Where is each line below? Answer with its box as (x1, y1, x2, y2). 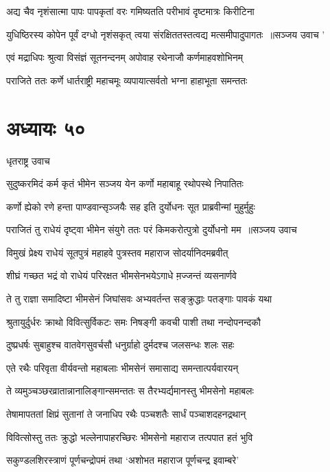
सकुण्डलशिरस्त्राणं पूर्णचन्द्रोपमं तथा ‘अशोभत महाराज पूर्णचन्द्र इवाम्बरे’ (6, 453, 239, 467)
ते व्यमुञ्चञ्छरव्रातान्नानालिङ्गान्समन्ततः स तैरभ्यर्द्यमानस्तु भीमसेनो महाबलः (6, 383, 254, 398)
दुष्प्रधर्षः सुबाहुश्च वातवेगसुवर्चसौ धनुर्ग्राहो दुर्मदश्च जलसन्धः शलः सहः (6, 338, 235, 352)
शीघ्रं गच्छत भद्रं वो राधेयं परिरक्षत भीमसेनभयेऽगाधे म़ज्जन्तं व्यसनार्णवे (6, 268, 237, 283)
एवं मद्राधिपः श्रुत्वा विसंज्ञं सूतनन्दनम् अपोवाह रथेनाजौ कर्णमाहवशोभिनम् (6, 50, 244, 64)
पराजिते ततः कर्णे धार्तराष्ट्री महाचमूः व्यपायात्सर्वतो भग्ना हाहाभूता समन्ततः (6, 73, 248, 87)
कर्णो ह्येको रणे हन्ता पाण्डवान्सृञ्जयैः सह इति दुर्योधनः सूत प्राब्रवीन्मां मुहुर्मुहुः (6, 199, 255, 213)
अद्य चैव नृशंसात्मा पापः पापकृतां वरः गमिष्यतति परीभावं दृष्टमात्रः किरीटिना (6, 4, 255, 18)
